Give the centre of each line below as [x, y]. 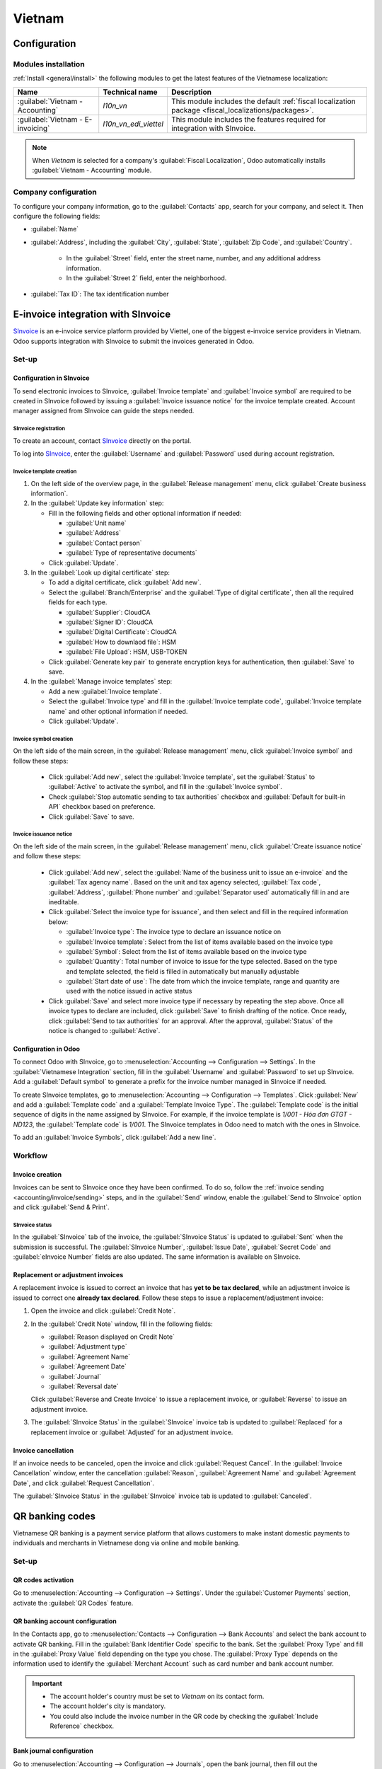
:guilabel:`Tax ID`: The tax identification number [100, 294]
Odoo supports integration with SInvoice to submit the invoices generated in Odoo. [134, 341]
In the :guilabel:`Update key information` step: [97, 503]
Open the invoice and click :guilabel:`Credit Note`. [103, 1311]
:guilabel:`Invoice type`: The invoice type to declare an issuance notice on [174, 932]
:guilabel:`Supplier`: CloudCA [108, 612]
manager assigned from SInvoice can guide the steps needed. [104, 411]
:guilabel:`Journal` [75, 1376]
